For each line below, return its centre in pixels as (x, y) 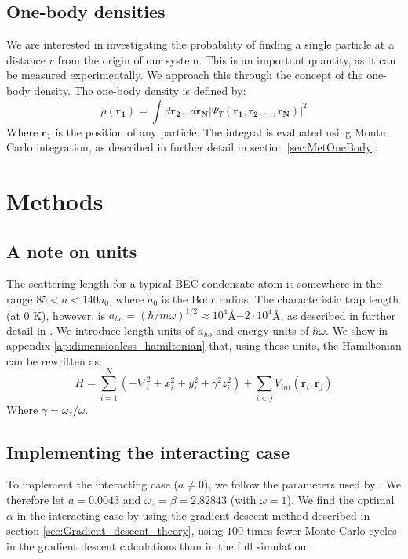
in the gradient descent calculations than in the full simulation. (158, 545)
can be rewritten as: (54, 360)
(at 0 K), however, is (56, 315)
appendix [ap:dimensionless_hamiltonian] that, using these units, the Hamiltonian (204, 345)
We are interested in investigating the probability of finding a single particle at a (200, 44)
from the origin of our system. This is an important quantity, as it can (227, 59)
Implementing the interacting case (148, 451)
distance (26, 59)
